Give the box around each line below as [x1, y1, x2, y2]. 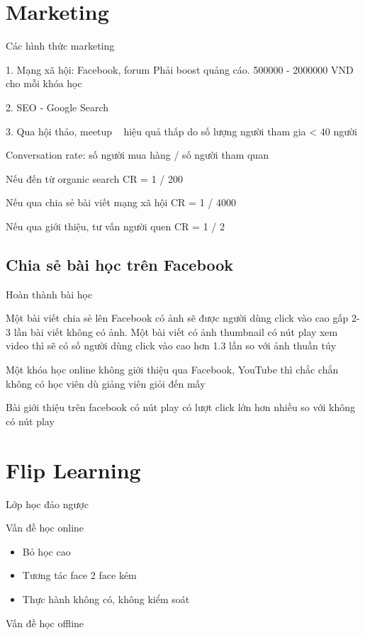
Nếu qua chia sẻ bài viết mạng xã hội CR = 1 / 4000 [6, 195, 236, 210]
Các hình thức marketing [6, 38, 115, 53]
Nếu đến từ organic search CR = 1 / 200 [6, 171, 183, 186]
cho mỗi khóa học [6, 76, 82, 91]
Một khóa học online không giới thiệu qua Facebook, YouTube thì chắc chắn [6, 362, 339, 377]
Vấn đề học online [6, 520, 84, 535]
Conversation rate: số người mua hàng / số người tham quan [6, 147, 269, 162]
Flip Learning [6, 455, 141, 484]
